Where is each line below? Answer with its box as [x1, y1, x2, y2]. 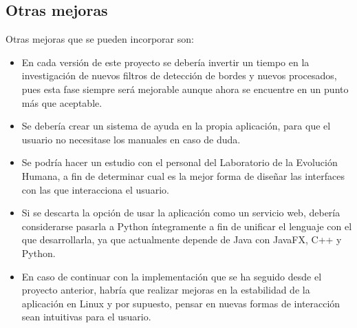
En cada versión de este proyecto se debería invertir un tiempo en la [21, 54, 310, 69]
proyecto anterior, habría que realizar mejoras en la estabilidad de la [21, 283, 310, 297]
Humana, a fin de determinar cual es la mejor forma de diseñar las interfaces [21, 168, 345, 183]
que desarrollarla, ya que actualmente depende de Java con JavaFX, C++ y [21, 232, 342, 247]
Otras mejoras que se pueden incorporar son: [6, 32, 194, 46]
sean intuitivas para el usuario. [21, 309, 151, 324]
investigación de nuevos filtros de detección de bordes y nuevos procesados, [21, 68, 337, 83]
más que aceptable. [21, 95, 102, 110]
